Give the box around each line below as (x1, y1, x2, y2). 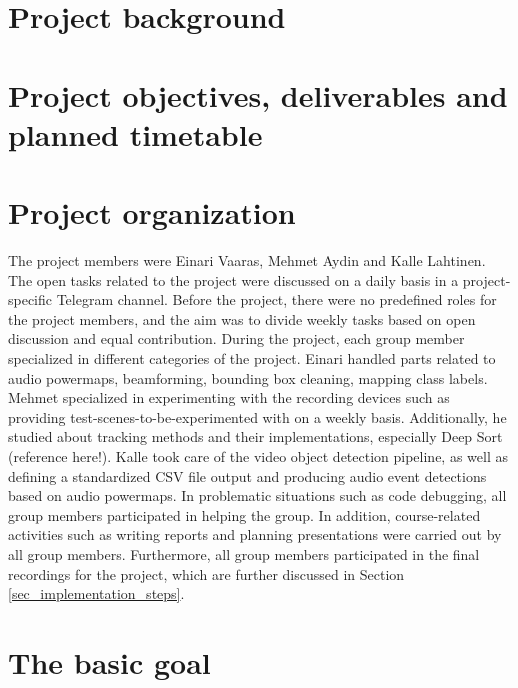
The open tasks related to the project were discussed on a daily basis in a (8, 269, 459, 290)
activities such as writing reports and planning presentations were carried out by (8, 524, 502, 545)
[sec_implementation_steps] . (8, 583, 185, 604)
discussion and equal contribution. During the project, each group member (8, 328, 465, 349)
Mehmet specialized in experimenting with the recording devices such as (8, 387, 450, 408)
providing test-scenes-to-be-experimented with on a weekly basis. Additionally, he (8, 406, 507, 427)
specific (8, 289, 53, 310)
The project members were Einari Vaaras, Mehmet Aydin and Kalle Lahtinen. (8, 250, 486, 271)
